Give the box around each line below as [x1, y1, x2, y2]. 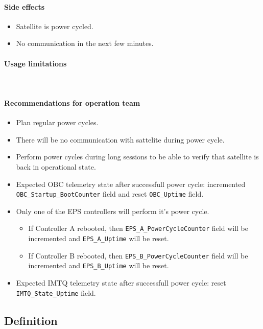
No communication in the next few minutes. [16, 38, 154, 49]
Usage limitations [4, 58, 67, 68]
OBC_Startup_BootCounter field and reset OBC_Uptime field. [16, 189, 204, 199]
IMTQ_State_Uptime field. [16, 287, 96, 298]
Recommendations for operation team [4, 97, 140, 108]
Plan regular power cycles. [16, 117, 99, 128]
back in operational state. [16, 161, 96, 172]
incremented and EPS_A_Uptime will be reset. [28, 233, 169, 244]
